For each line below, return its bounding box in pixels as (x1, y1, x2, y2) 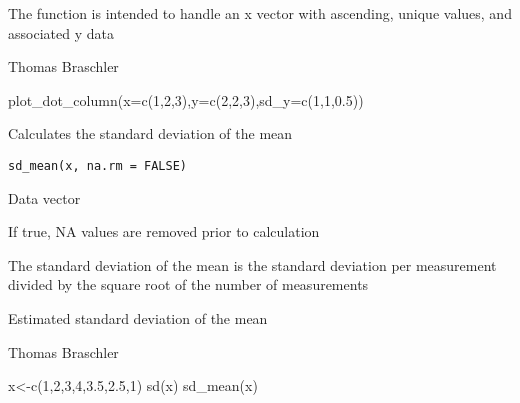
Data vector (8, 187, 81, 208)
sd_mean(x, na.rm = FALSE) (8, 158, 187, 173)
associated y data (8, 22, 114, 43)
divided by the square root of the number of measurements (8, 274, 369, 295)
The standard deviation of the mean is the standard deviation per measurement (8, 254, 497, 275)
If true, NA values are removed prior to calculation (8, 221, 320, 242)
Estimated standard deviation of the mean (8, 308, 268, 328)
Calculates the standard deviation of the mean (8, 123, 293, 144)
